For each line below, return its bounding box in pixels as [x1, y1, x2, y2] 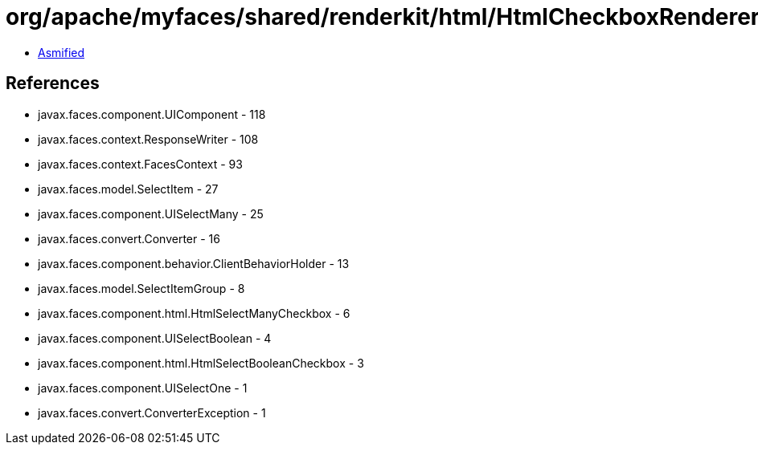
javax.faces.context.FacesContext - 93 [38, 156, 243, 171]
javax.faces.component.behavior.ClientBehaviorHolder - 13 [38, 256, 350, 270]
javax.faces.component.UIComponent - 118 [38, 107, 266, 121]
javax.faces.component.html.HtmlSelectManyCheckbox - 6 [38, 306, 350, 320]
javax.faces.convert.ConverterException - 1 [38, 405, 266, 420]
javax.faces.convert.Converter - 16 [38, 231, 220, 246]
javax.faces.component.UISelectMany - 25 [38, 206, 264, 221]
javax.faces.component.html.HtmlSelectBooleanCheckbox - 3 [38, 356, 364, 370]
